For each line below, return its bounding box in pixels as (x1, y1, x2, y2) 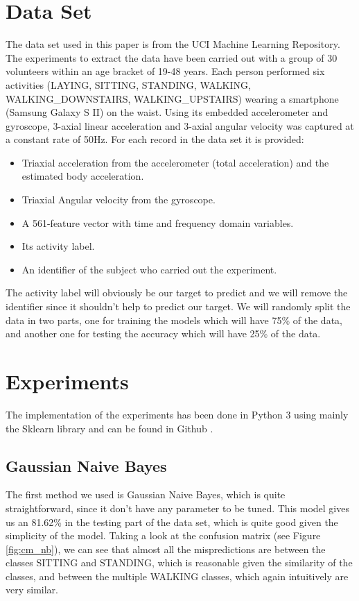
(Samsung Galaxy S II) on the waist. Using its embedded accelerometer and (6, 105, 329, 119)
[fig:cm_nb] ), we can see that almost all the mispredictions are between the (6, 541, 326, 556)
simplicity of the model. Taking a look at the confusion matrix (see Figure (6, 528, 321, 543)
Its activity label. (21, 239, 95, 253)
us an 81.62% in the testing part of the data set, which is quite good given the (6, 514, 338, 529)
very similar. (6, 582, 58, 597)
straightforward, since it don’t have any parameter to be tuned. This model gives (6, 500, 349, 515)
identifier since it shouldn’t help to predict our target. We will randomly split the (6, 299, 351, 314)
